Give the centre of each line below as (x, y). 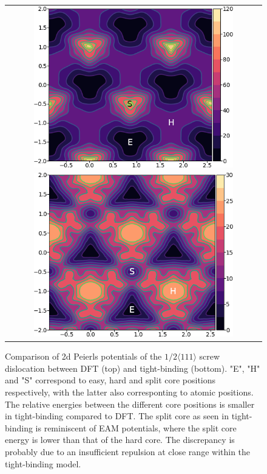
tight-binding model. (43, 463)
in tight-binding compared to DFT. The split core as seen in (117, 416)
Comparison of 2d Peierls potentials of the (83, 356)
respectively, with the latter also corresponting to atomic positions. (129, 392)
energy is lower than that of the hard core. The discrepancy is (120, 440)
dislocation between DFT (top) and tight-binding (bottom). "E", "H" (133, 368)
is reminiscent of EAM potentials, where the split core (136, 427)
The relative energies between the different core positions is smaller (130, 404)
